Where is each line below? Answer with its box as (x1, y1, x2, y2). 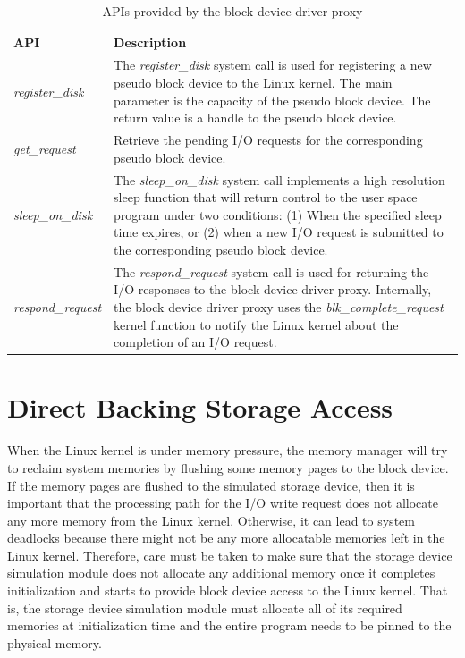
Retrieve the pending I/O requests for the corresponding (114, 131, 423, 149)
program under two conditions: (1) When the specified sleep (114, 205, 442, 224)
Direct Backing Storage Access (7, 389, 393, 426)
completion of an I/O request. (114, 333, 277, 351)
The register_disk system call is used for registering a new (114, 55, 432, 74)
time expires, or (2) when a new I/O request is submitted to (114, 223, 444, 241)
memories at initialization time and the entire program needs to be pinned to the (7, 616, 452, 635)
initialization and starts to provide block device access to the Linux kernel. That (7, 581, 448, 600)
